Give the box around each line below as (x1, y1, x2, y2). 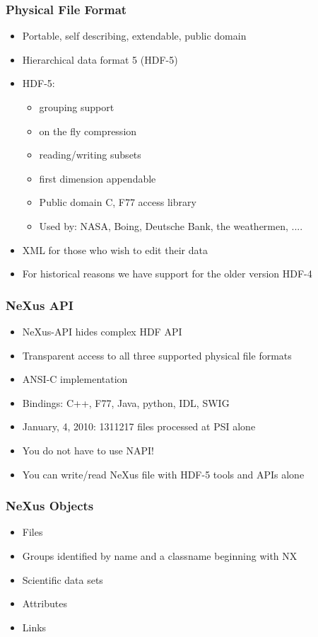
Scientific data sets (22, 572, 103, 587)
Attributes (22, 596, 67, 611)
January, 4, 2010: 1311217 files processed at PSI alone (22, 419, 256, 434)
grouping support (39, 100, 114, 114)
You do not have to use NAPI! (22, 442, 154, 457)
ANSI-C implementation (22, 372, 128, 386)
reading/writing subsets (39, 147, 141, 162)
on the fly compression (39, 123, 137, 138)
